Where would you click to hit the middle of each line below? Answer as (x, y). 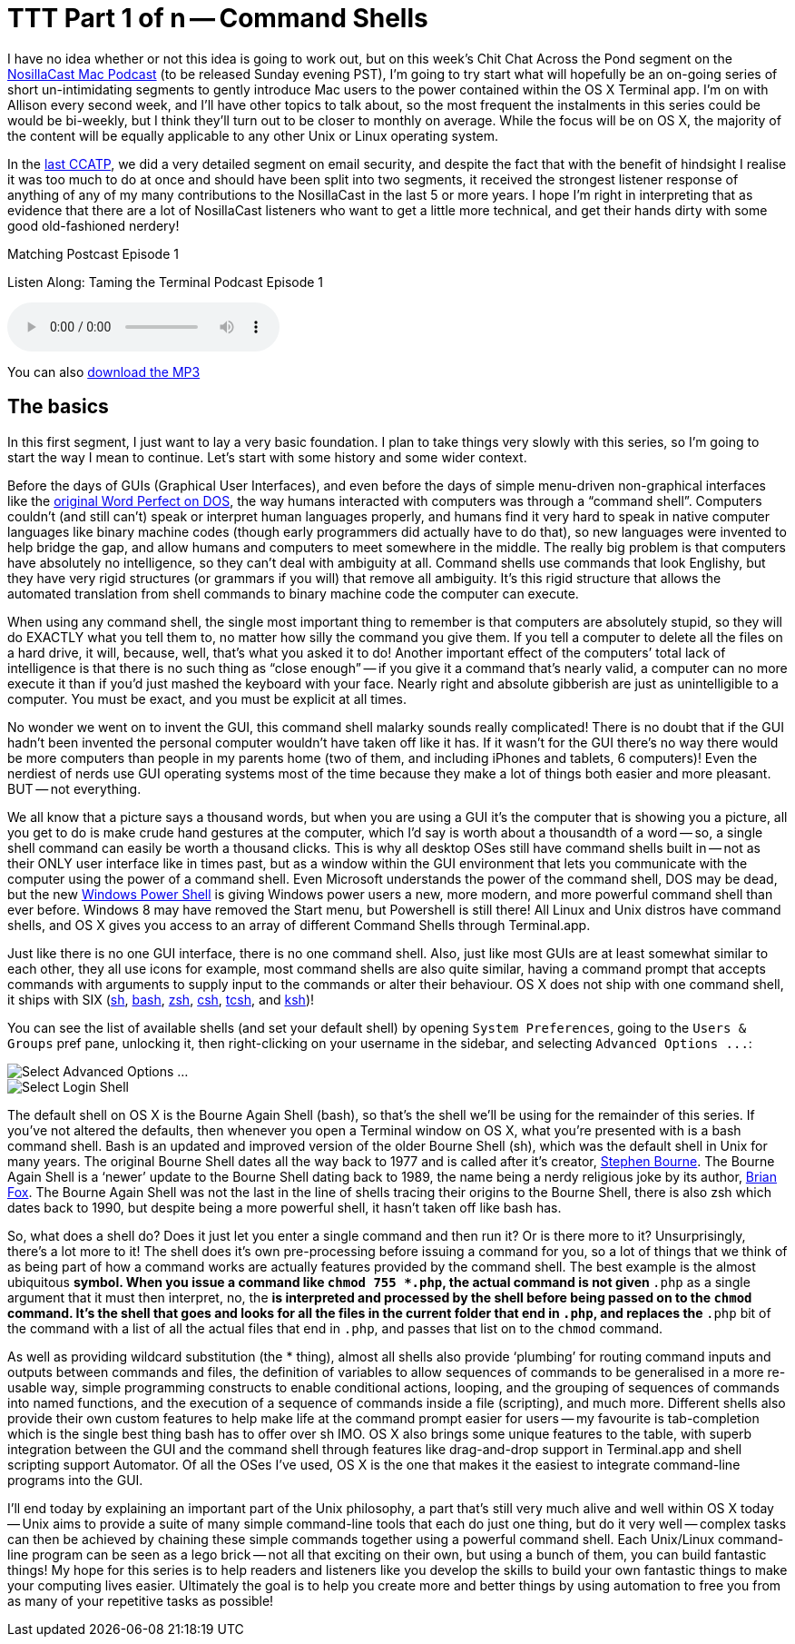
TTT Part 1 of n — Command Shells (218, 18)
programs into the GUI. (75, 1480)
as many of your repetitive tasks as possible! (141, 1600)
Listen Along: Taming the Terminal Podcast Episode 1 (166, 282)
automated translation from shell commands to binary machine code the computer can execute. (293, 593)
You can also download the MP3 (104, 371)
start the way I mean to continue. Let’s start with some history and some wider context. (267, 457)
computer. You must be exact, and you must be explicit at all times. (207, 698)
